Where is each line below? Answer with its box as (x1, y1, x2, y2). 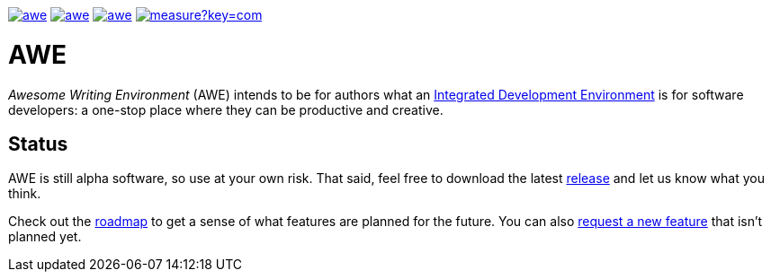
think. (8, 186, 41, 202)
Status (8, 132, 68, 155)
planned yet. (8, 229, 82, 245)
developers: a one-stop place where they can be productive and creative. (8, 101, 444, 118)
